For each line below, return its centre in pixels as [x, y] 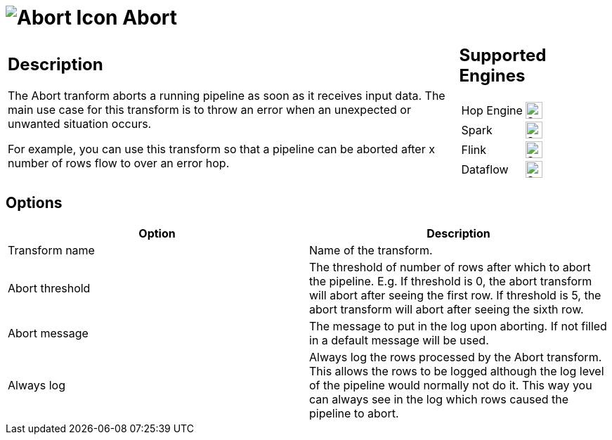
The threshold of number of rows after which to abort [450, 267]
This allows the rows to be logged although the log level [457, 371]
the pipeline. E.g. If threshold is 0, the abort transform [451, 281]
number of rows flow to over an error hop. [119, 163]
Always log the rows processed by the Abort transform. [456, 357]
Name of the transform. [371, 250]
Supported [503, 55]
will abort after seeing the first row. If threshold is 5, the [455, 295]
